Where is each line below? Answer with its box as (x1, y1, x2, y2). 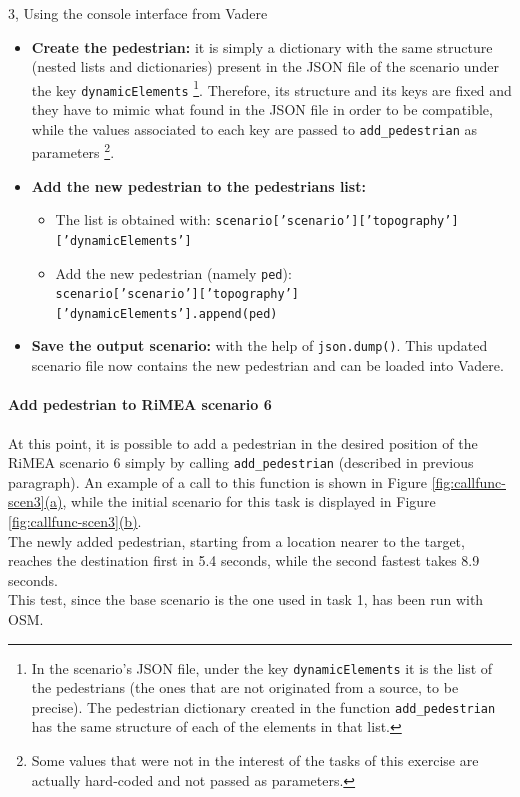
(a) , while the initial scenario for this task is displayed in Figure (44, 491, 436, 512)
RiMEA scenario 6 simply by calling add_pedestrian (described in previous (8, 452, 474, 473)
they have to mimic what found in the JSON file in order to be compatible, (31, 99, 493, 120)
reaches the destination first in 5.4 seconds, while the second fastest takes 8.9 (8, 550, 480, 571)
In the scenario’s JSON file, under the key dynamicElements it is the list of (31, 657, 493, 678)
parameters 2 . (31, 139, 115, 162)
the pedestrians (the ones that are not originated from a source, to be (31, 677, 459, 698)
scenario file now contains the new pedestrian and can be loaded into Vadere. (31, 355, 504, 376)
